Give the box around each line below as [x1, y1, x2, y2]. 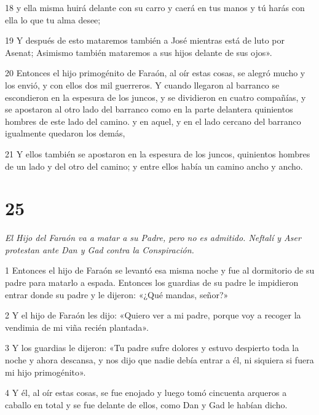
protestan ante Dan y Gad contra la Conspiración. [5, 243, 194, 256]
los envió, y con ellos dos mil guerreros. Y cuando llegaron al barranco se [5, 78, 280, 91]
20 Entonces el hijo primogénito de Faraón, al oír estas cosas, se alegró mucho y [5, 66, 305, 79]
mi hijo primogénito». [5, 365, 86, 378]
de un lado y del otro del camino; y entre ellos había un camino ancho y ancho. [5, 159, 303, 172]
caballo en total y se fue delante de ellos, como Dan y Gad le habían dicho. [5, 398, 288, 411]
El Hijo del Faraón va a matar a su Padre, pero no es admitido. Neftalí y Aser [5, 231, 301, 244]
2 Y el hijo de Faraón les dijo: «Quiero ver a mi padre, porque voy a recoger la [5, 309, 301, 322]
